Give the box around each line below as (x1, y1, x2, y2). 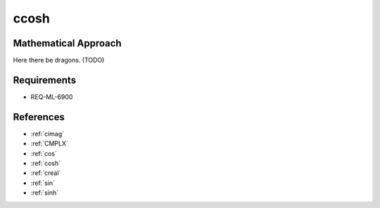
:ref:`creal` (30, 169, 61, 177)
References (13, 111, 65, 123)
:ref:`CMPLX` (30, 139, 68, 148)
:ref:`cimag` (30, 129, 65, 138)
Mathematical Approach (13, 37, 122, 49)
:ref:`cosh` (30, 159, 61, 168)
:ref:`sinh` (30, 188, 59, 197)
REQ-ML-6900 (30, 92, 73, 101)
